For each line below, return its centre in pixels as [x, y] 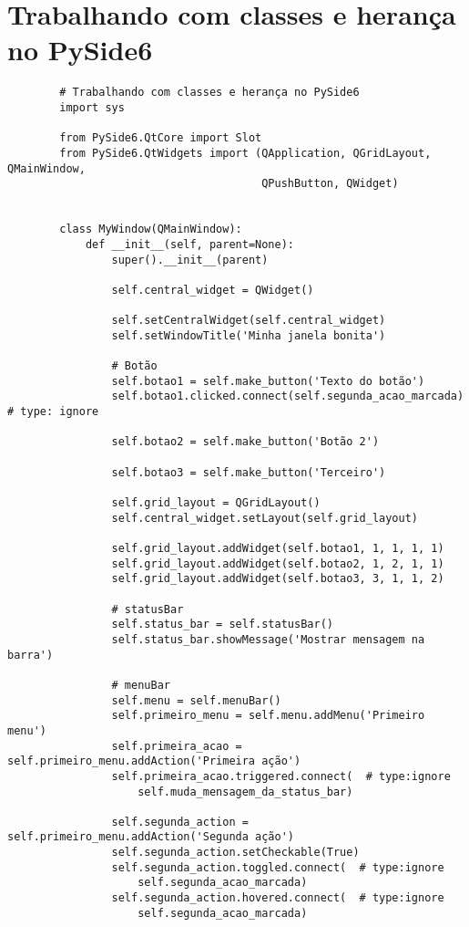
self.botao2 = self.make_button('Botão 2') [245, 442]
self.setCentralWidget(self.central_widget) [249, 321]
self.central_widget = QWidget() [213, 290]
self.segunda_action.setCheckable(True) [235, 853]
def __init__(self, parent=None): [189, 244]
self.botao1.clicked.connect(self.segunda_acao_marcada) [288, 396]
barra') [31, 655]
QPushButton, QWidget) [330, 184]
